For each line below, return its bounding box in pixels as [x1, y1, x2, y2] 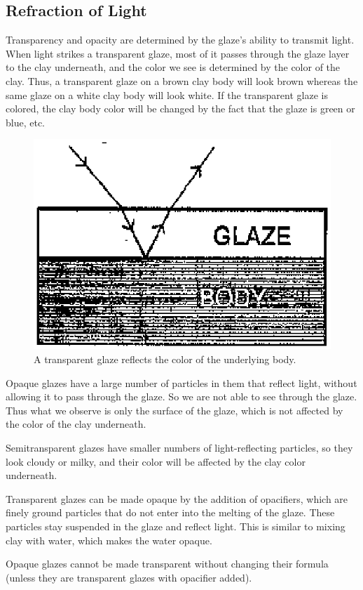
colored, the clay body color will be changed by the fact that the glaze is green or [6, 101, 355, 116]
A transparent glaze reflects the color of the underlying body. [34, 352, 296, 367]
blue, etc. [6, 114, 45, 129]
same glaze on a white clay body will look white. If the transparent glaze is [6, 87, 328, 102]
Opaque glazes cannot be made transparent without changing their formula [6, 556, 329, 571]
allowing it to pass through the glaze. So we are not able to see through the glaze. [6, 389, 357, 404]
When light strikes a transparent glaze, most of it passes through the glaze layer [6, 46, 350, 60]
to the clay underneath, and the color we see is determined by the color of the [6, 60, 341, 74]
